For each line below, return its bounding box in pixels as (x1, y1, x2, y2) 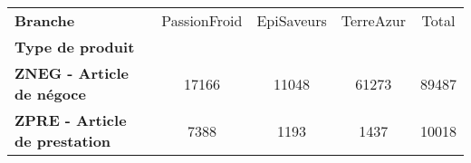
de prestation (14, 130, 111, 151)
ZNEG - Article (14, 62, 130, 83)
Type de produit (14, 36, 135, 57)
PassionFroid (161, 10, 243, 31)
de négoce (14, 83, 86, 104)
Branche (14, 10, 75, 31)
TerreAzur (341, 10, 406, 31)
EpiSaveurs (256, 10, 327, 31)
